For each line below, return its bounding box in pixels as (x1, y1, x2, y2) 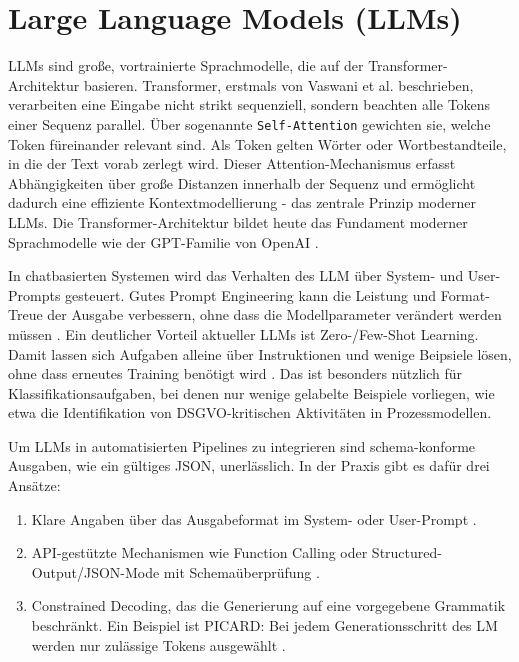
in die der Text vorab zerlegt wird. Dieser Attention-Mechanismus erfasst (8, 153, 456, 174)
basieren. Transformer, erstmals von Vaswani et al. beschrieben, (83, 74, 474, 95)
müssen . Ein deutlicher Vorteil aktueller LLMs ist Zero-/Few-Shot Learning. (8, 323, 479, 344)
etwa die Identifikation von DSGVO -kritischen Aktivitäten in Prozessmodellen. (8, 402, 492, 423)
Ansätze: (8, 475, 61, 496)
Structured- (371, 542, 442, 563)
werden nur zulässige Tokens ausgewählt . (31, 634, 286, 655)
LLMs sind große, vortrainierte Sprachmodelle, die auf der (8, 55, 364, 76)
